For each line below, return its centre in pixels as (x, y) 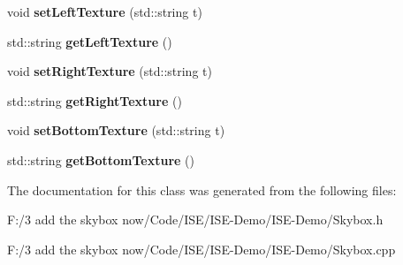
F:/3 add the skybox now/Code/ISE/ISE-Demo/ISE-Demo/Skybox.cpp (201, 249)
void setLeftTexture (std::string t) (105, 11)
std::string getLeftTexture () (90, 41)
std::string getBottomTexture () (101, 159)
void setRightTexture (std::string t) (110, 71)
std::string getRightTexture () (95, 100)
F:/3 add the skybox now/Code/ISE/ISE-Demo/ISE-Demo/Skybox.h (195, 220)
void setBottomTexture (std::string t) (116, 130)
